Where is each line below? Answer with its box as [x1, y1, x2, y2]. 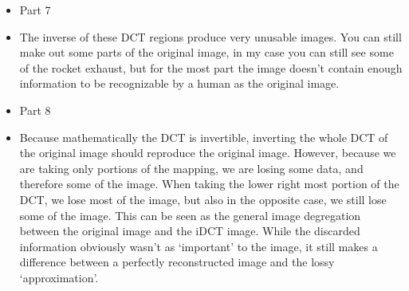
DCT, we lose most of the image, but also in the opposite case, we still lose [19, 191, 387, 207]
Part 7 [19, 2, 51, 18]
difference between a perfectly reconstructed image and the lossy [19, 254, 335, 270]
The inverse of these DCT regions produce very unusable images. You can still [19, 28, 402, 45]
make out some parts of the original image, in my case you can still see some [19, 44, 394, 61]
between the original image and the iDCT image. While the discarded [19, 222, 360, 239]
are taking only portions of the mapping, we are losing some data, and [19, 159, 364, 176]
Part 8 [19, 101, 51, 118]
